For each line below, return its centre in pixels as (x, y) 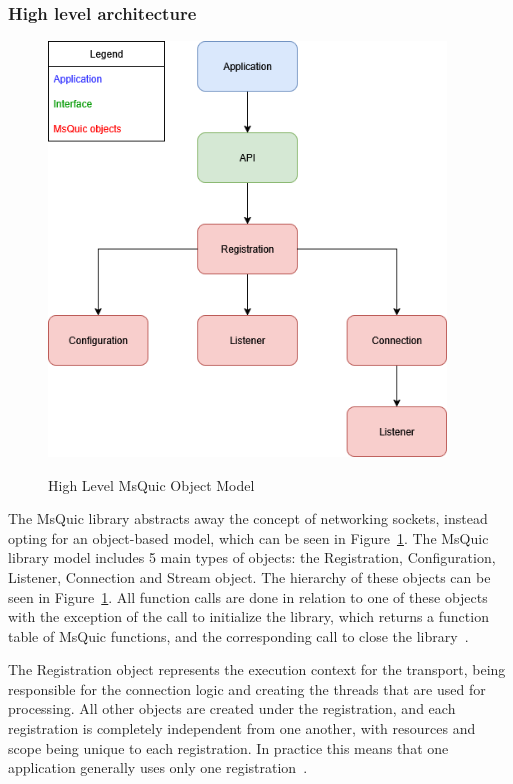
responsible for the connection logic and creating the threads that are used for (247, 688)
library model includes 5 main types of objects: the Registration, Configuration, (252, 557)
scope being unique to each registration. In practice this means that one (228, 747)
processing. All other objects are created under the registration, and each (232, 708)
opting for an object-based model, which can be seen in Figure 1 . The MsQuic (248, 537)
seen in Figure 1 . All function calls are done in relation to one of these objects (248, 596)
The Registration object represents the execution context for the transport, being (257, 669)
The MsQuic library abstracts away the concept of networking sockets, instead (248, 518)
